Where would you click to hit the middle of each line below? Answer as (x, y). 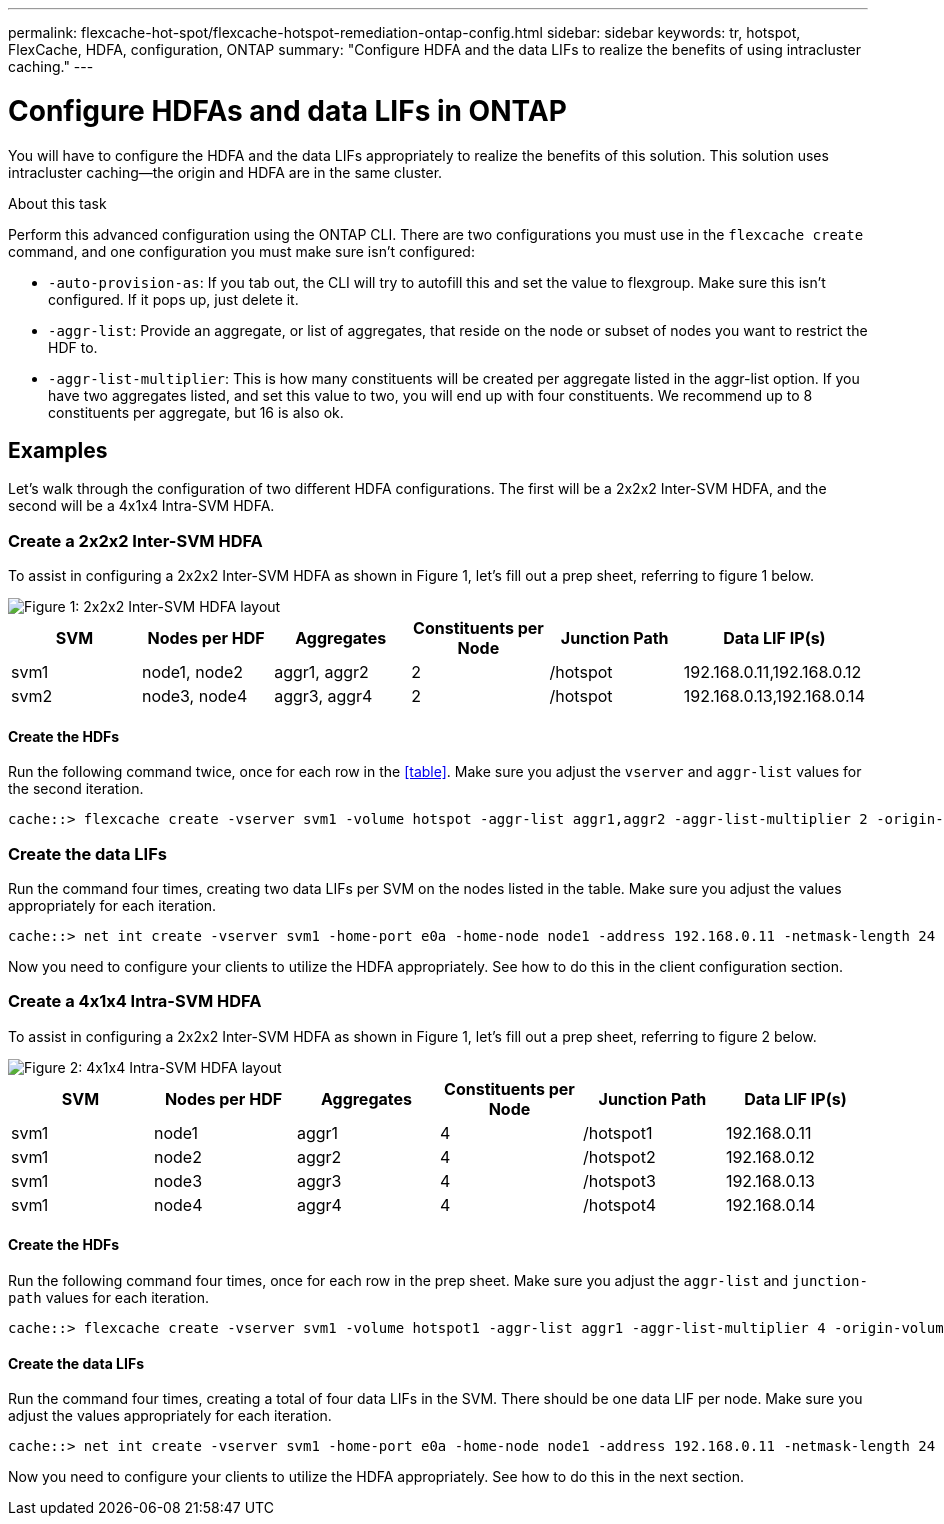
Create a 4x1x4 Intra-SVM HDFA (135, 1001)
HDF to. (73, 347)
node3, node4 (194, 696)
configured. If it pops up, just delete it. (173, 299)
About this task (57, 203)
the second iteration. (76, 789)
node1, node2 (192, 672)
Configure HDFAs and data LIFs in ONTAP (287, 110)
